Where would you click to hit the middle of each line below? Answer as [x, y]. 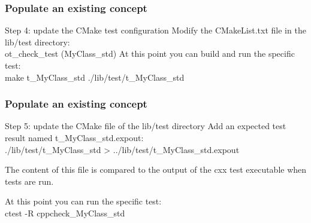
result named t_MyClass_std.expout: [74, 138]
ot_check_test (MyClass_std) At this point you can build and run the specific [150, 54]
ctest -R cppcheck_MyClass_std [65, 213]
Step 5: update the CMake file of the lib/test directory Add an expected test [146, 126]
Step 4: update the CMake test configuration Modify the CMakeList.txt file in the [155, 30]
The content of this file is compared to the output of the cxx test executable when [156, 169]
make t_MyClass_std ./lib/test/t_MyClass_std [95, 77]
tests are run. [29, 181]
